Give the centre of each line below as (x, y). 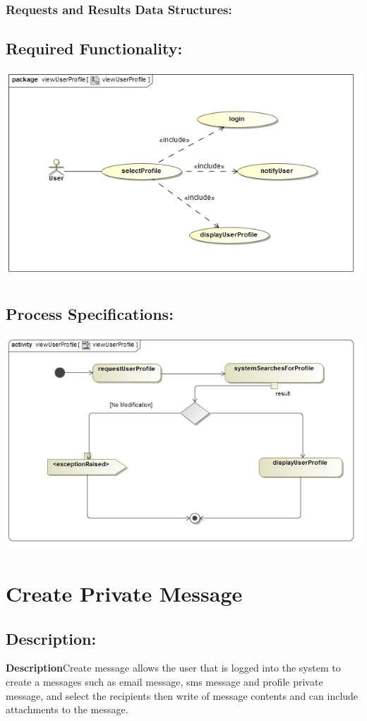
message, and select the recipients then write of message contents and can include (182, 695)
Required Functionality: (94, 48)
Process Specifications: (90, 313)
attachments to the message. (67, 709)
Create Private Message (124, 593)
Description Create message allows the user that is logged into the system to (173, 668)
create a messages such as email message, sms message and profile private (164, 681)
